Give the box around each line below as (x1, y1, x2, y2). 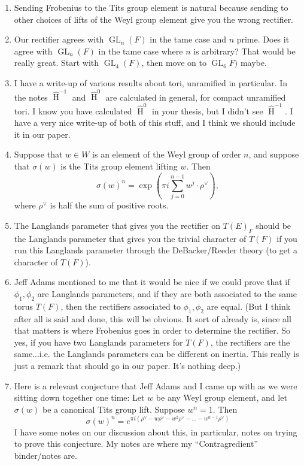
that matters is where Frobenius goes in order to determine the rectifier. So (14, 324, 291, 337)
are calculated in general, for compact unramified (105, 90, 286, 103)
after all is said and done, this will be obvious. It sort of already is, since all (14, 312, 291, 325)
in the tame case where (98, 44, 183, 57)
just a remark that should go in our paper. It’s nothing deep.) (14, 359, 241, 372)
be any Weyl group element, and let (156, 391, 287, 404)
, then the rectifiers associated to (60, 299, 181, 312)
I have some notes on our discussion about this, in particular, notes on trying (14, 425, 297, 438)
